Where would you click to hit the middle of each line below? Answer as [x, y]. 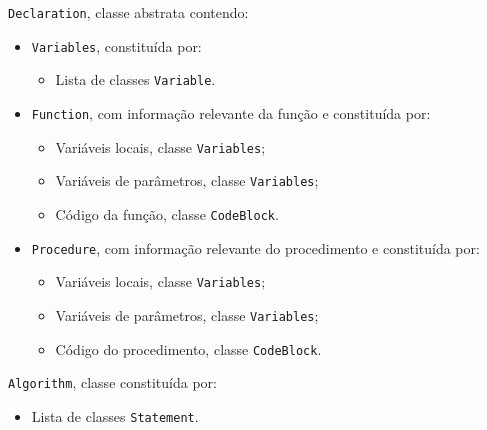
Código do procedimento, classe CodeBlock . [188, 348]
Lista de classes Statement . [115, 415]
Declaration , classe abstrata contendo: [128, 12]
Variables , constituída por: [116, 45]
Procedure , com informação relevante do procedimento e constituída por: [255, 247]
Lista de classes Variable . [135, 79]
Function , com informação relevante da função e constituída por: [231, 112]
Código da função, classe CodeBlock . [167, 213]
